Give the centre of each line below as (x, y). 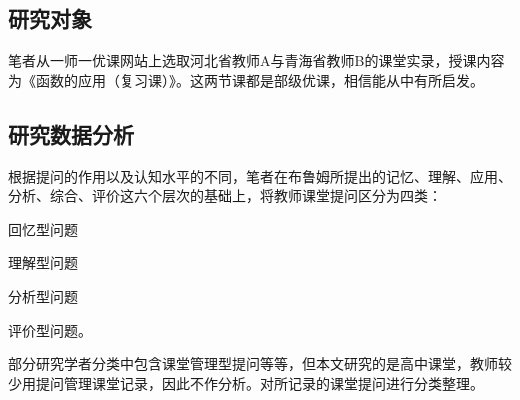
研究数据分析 (71, 133)
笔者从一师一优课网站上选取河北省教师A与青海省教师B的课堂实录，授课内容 (256, 60)
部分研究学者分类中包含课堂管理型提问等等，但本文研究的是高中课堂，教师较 (260, 363)
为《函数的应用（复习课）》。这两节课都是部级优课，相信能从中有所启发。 (246, 79)
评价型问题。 (50, 329)
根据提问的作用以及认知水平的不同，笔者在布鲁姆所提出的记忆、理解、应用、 (260, 175)
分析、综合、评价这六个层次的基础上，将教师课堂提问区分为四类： (225, 195)
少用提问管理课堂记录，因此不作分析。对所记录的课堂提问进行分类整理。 (246, 382)
